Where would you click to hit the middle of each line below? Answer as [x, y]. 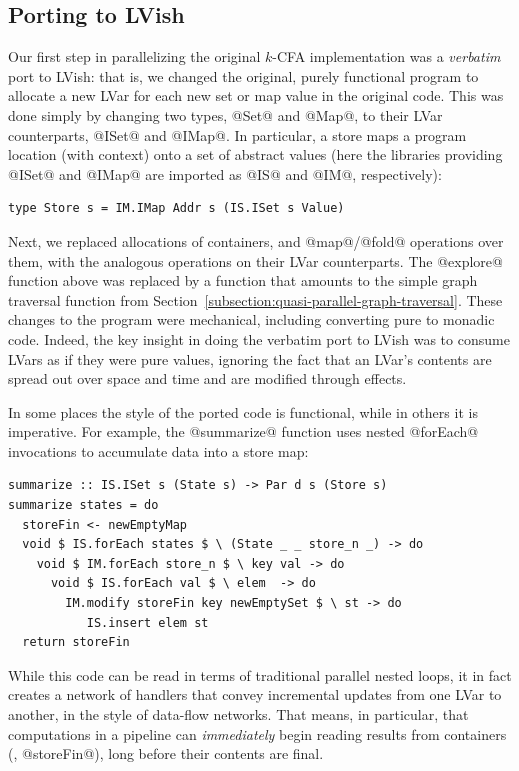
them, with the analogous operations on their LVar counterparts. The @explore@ [255, 260]
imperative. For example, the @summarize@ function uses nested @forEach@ [243, 431]
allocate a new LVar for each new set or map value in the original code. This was [256, 95]
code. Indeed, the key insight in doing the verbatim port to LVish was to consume [259, 338]
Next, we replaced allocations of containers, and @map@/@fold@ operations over [256, 240]
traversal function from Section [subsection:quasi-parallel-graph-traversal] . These [255, 299]
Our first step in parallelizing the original [134, 56]
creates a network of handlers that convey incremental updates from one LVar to [255, 694]
